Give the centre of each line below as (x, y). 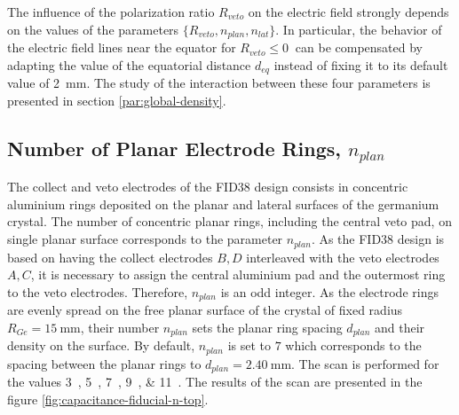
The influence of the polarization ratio (111, 12)
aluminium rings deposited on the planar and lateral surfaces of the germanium (223, 204)
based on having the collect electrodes (110, 257)
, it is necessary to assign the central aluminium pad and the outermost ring (238, 274)
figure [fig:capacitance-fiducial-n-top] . (108, 399)
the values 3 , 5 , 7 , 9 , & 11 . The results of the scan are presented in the (215, 382)
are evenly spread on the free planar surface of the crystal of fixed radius (205, 310)
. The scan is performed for (365, 363)
